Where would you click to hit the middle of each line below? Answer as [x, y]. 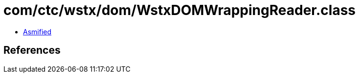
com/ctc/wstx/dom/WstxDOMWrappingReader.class [180, 10]
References [32, 50]
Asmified [37, 31]
